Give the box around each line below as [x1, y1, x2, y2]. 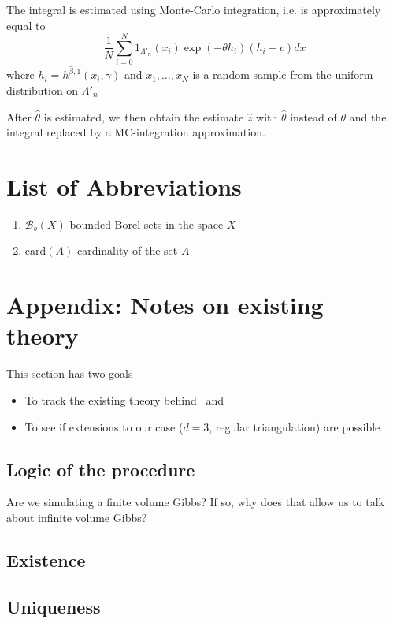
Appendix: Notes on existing [6, 289, 324, 321]
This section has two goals [6, 365, 133, 382]
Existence [6, 547, 86, 572]
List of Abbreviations [6, 170, 242, 202]
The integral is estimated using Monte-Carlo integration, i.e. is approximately [6, 2, 381, 17]
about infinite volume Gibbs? [6, 509, 147, 525]
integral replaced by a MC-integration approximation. [6, 124, 265, 140]
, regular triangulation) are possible [209, 418, 380, 435]
